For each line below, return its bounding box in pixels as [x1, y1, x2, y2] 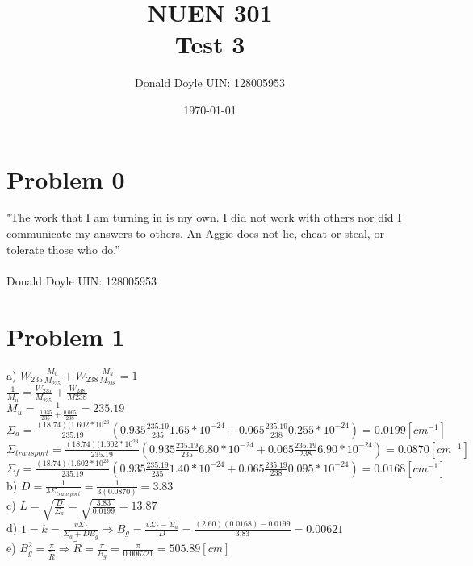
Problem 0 [6, 162, 125, 195]
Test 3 [174, 27, 245, 60]
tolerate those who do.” [6, 240, 120, 257]
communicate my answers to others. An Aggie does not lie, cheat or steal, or [6, 225, 384, 242]
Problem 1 [6, 319, 125, 352]
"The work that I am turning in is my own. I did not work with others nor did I [6, 209, 402, 226]
